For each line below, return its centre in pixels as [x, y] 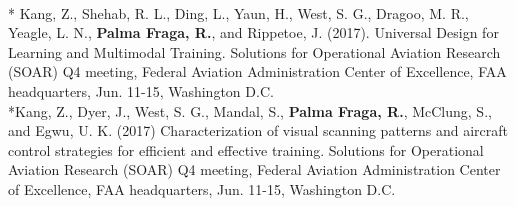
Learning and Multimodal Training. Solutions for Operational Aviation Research [254, 51]
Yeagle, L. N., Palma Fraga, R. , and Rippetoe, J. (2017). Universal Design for [253, 32]
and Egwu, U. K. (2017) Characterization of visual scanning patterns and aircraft [258, 130]
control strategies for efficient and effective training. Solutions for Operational [246, 149]
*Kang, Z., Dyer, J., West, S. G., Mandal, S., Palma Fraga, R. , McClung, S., [250, 110]
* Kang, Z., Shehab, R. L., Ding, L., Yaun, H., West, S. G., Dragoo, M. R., [238, 12]
